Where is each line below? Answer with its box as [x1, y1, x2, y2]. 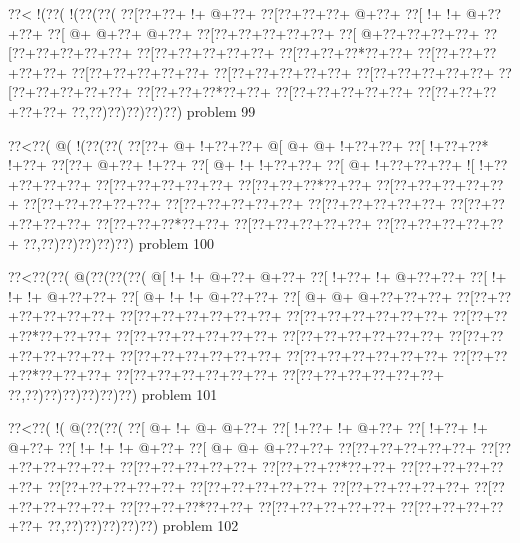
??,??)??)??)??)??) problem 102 [47, 515, 239, 536]
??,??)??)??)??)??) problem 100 [23, 232, 215, 253]
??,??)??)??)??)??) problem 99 [71, 100, 256, 121]
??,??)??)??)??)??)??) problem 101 [8, 383, 218, 404]
